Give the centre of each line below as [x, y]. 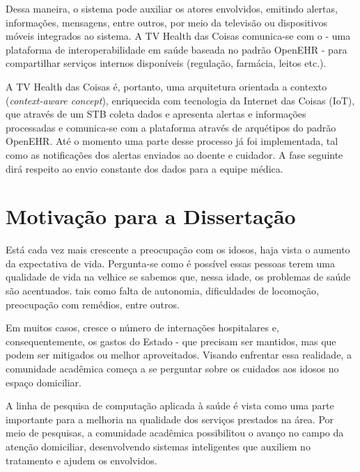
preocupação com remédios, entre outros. [93, 304]
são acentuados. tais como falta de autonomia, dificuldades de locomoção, [162, 291]
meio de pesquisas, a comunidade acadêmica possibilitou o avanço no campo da [175, 433]
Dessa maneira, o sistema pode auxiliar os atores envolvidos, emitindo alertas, [172, 8]
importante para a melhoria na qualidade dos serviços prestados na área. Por [170, 419]
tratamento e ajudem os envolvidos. [81, 460]
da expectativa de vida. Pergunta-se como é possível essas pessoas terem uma [170, 263]
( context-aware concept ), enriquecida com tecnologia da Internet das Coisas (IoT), [180, 100]
